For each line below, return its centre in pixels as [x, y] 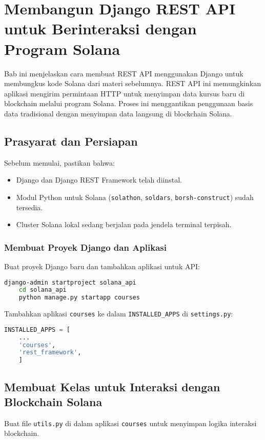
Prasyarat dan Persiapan [71, 141]
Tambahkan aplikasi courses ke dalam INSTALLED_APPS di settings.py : [119, 314]
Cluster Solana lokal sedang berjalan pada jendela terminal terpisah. [124, 224]
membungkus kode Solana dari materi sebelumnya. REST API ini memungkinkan [132, 83]
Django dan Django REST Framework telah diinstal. [99, 180]
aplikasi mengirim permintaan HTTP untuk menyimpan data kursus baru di [125, 93]
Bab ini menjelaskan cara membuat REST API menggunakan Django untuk [124, 73]
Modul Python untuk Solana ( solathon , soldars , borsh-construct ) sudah [135, 197]
